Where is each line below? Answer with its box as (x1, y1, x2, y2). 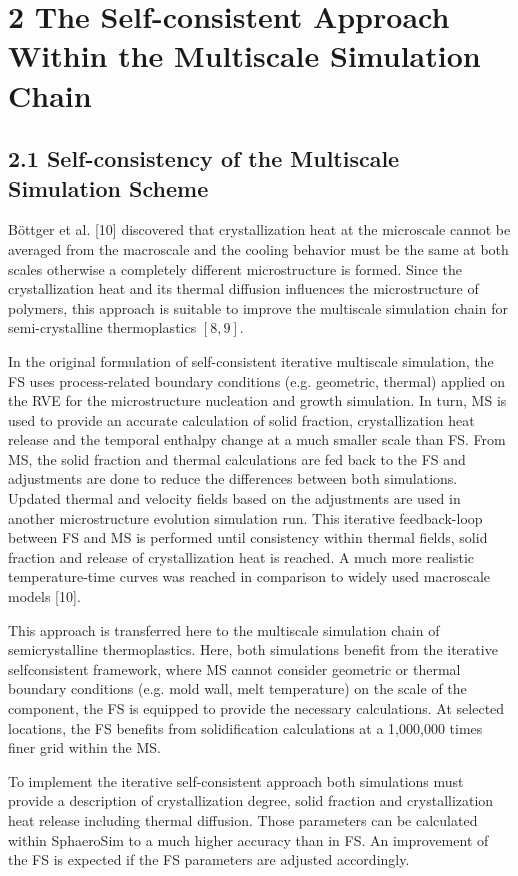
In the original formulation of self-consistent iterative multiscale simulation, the (8, 350, 494, 371)
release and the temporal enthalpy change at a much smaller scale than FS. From (8, 429, 506, 450)
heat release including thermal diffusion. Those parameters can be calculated (8, 809, 478, 830)
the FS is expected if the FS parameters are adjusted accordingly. (8, 849, 410, 870)
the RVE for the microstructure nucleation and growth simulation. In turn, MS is (8, 390, 507, 411)
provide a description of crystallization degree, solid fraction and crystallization (8, 790, 494, 811)
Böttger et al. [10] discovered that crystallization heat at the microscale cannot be (8, 219, 511, 240)
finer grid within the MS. (8, 737, 161, 758)
